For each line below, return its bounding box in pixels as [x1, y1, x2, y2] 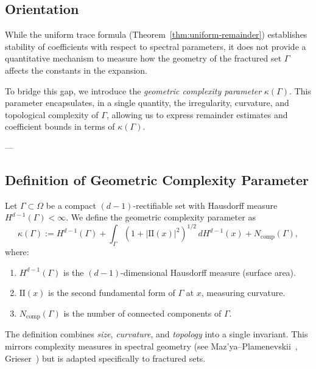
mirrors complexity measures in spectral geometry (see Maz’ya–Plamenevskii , [5, 340, 298, 353]
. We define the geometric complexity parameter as [66, 211, 256, 223]
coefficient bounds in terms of [5, 120, 115, 133]
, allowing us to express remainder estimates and [106, 108, 288, 121]
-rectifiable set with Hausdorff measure [133, 199, 278, 211]
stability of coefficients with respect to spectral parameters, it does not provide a [5, 40, 306, 52]
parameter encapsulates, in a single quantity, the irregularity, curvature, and [5, 96, 289, 109]
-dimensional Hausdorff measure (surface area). [121, 265, 296, 278]
